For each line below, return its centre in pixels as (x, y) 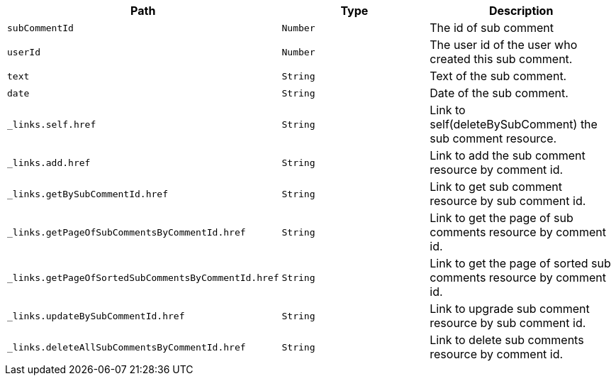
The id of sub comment (492, 28)
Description (521, 11)
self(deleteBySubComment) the (514, 124)
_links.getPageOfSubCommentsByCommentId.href (127, 232)
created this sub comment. (501, 59)
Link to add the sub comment (508, 155)
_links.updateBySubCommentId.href (96, 316)
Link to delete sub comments (507, 340)
